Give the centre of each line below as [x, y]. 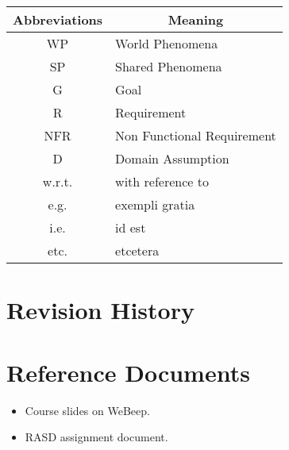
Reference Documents [128, 372]
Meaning [196, 19]
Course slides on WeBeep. [87, 410]
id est [131, 227]
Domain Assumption [172, 158]
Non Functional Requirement [196, 135]
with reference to [162, 181]
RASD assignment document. [96, 437]
